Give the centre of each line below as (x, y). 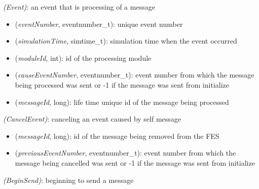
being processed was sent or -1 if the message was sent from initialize (122, 84)
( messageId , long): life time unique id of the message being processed (122, 102)
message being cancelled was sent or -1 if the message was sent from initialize (135, 162)
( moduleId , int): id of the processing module (83, 58)
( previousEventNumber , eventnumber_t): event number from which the (125, 153)
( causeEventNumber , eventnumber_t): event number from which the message (135, 75)
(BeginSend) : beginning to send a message (68, 180)
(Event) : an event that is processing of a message (79, 7)
